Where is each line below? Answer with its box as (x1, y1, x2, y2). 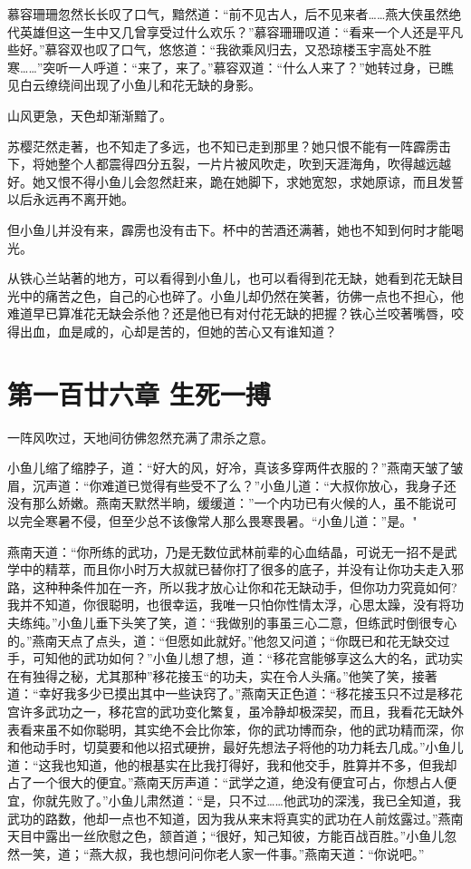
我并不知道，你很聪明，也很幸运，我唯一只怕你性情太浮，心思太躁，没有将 (7, 595, 451, 614)
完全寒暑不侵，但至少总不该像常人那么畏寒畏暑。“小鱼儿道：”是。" (19, 512, 418, 530)
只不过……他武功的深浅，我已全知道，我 (228, 790, 461, 809)
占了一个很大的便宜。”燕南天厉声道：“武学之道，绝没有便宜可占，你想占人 (7, 773, 445, 792)
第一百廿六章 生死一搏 (7, 375, 271, 412)
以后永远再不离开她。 (7, 190, 134, 209)
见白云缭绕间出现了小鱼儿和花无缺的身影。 (7, 75, 261, 94)
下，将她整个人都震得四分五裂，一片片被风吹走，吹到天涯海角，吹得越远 (7, 154, 438, 173)
